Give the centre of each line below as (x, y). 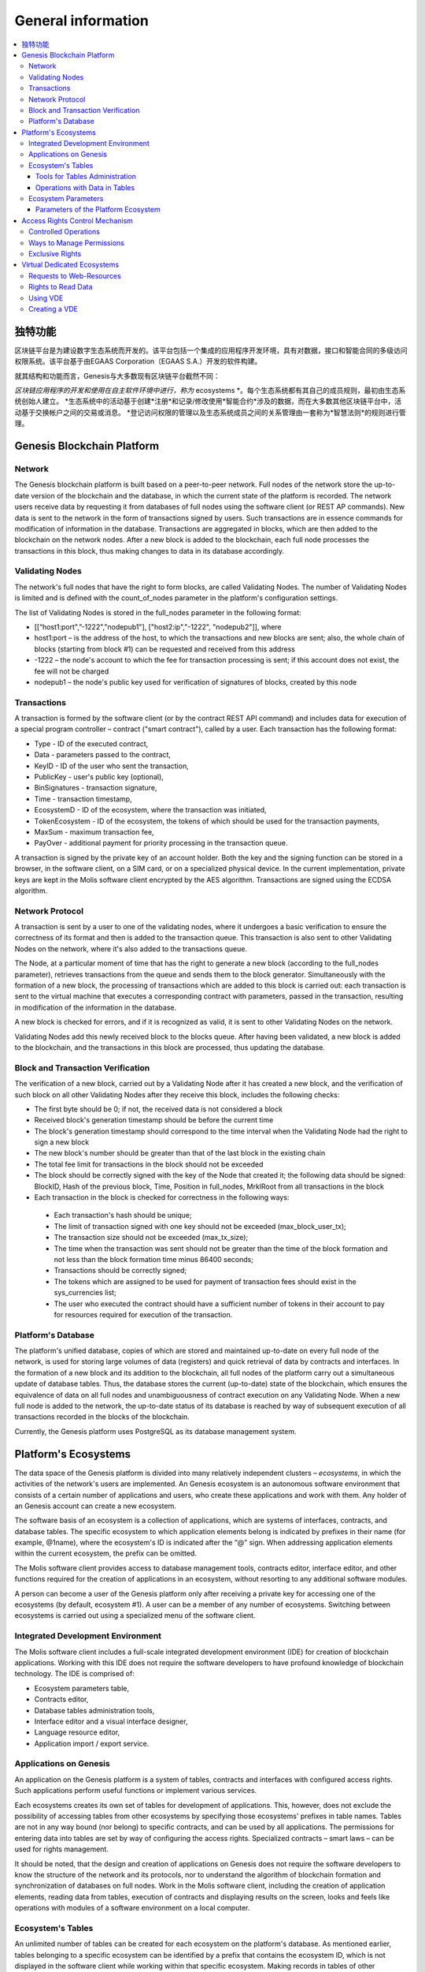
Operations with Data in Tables (85, 187)
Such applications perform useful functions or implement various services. (136, 1791)
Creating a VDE (54, 308)
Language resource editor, (77, 1732)
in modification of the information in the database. (96, 1007)
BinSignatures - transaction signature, (96, 788)
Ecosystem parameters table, (82, 1688)
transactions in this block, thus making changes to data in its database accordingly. (150, 551)
